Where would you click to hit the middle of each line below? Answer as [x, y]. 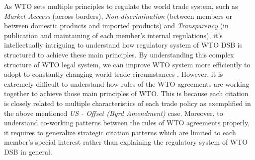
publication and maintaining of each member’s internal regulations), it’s [113, 35]
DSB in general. [28, 151]
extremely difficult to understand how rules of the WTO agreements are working [127, 83]
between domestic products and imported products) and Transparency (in [116, 26]
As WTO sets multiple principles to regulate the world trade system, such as [121, 6]
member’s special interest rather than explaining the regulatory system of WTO [126, 142]
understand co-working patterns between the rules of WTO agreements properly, [127, 123]
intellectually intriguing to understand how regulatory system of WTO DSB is [123, 45]
